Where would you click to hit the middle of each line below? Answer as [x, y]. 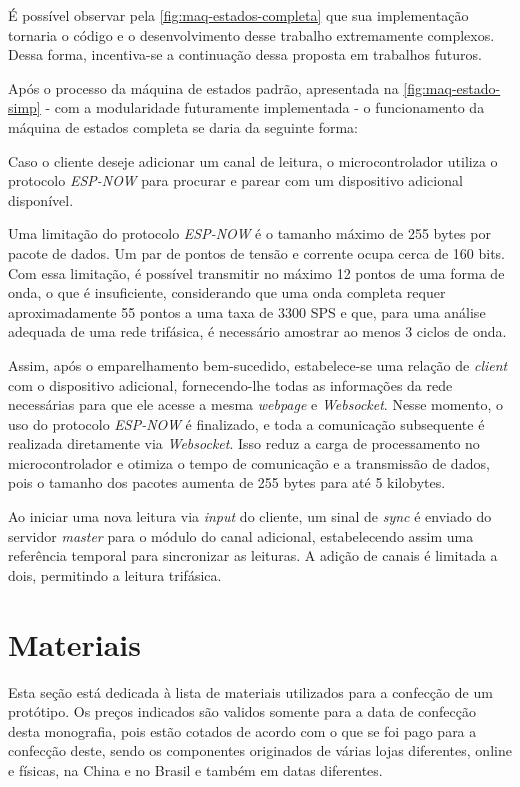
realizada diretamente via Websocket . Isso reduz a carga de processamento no [244, 443]
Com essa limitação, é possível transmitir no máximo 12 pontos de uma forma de [256, 272]
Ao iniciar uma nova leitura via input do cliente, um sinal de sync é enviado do [250, 516]
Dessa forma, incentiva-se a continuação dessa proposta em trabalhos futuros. [245, 54]
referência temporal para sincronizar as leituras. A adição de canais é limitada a [253, 555]
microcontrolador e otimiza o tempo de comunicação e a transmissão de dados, [249, 462]
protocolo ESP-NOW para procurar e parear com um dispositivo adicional [235, 180]
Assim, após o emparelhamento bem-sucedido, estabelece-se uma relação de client [258, 364]
